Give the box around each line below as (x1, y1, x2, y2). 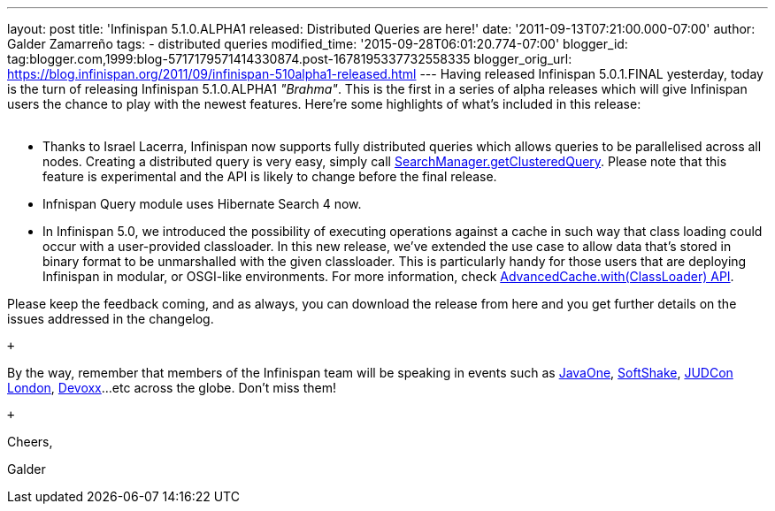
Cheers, (7, 434, 53, 449)
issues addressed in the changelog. (7, 311, 214, 326)
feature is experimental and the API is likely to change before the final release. (42, 169, 497, 184)
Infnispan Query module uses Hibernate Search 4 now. (42, 196, 362, 211)
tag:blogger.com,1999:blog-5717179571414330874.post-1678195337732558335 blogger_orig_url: (7, 51, 572, 66)
